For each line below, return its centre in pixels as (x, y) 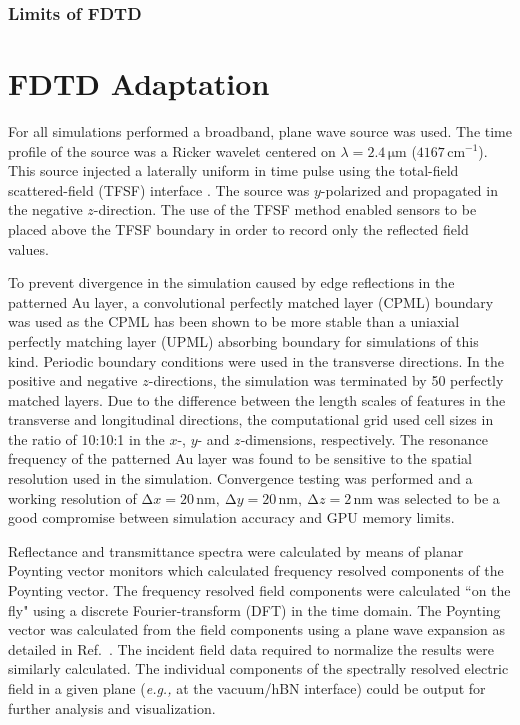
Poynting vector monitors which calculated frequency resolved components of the (256, 570)
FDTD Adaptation (139, 83)
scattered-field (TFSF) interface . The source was (159, 189)
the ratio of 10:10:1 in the (86, 438)
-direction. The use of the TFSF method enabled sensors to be (285, 209)
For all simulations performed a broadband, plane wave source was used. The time (260, 130)
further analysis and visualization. (112, 707)
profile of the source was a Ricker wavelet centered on (172, 150)
